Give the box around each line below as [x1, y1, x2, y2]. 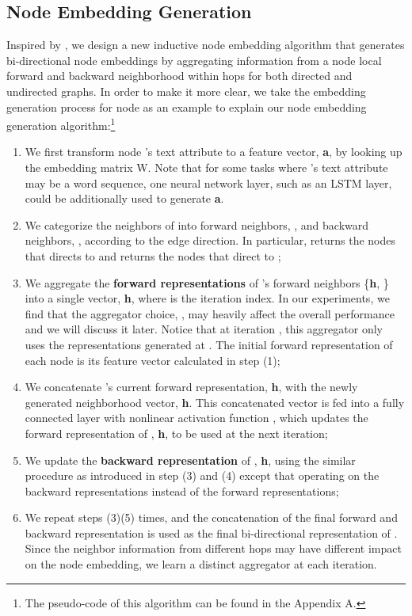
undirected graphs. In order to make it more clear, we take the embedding [6, 82, 366, 99]
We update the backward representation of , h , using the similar [25, 451, 356, 468]
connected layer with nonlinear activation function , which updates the [25, 409, 368, 426]
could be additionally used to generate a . [25, 190, 224, 207]
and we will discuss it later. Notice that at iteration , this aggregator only [25, 321, 383, 337]
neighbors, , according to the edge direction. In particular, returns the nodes [25, 232, 396, 249]
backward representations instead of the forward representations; [25, 482, 339, 499]
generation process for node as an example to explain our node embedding [6, 98, 367, 115]
